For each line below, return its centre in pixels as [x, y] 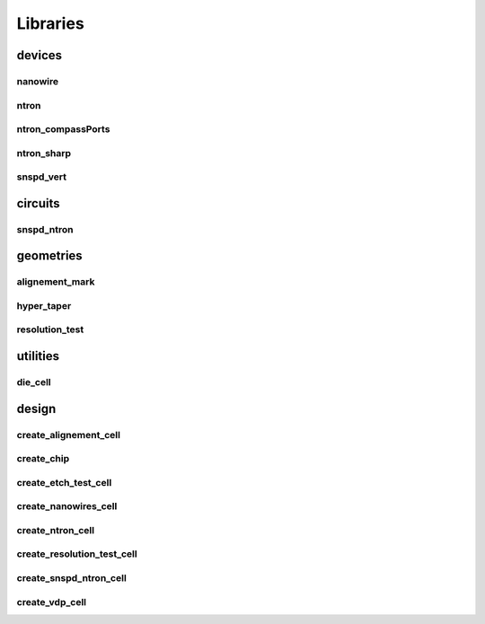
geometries [49, 256]
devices [40, 55]
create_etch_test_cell [64, 482]
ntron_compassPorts [63, 129]
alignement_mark [56, 282]
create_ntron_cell [55, 530]
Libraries [50, 23]
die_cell [34, 382]
